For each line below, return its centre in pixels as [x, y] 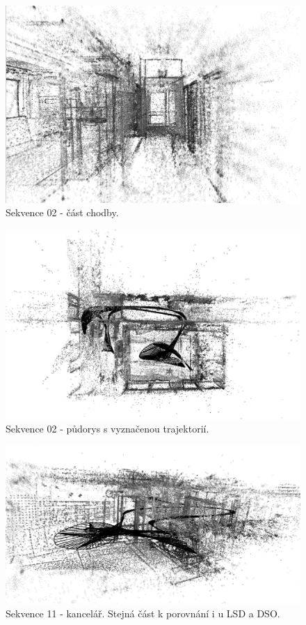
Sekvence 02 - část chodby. [62, 212]
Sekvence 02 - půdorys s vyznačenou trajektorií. [107, 429]
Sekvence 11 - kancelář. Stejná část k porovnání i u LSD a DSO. [143, 613]
